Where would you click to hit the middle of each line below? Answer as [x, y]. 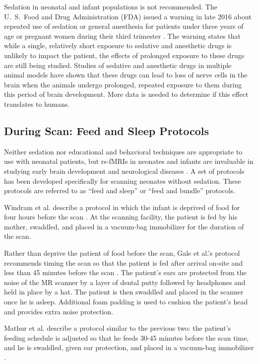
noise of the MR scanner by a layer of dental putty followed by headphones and [125, 282]
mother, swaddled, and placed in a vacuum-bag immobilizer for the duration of [124, 226]
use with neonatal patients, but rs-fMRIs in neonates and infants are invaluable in [129, 161]
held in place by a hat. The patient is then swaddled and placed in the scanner [124, 292]
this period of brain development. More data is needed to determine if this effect [126, 94]
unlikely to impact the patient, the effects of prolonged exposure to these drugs [124, 55]
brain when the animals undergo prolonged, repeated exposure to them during [123, 84]
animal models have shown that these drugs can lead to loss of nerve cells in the [126, 75]
